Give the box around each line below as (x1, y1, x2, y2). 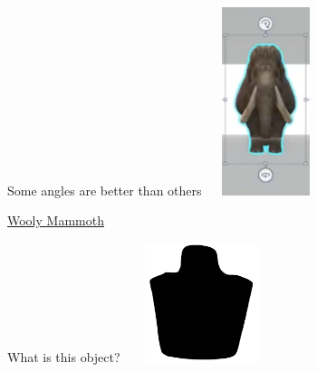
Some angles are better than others (7, 180, 202, 199)
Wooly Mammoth (7, 211, 104, 230)
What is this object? (7, 348, 120, 367)
